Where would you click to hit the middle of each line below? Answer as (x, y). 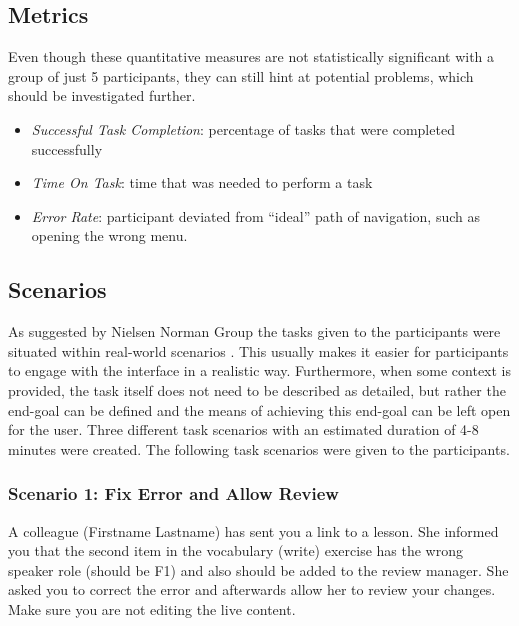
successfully (67, 148)
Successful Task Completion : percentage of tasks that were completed (243, 128)
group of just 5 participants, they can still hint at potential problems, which (241, 75)
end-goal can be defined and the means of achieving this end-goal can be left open (259, 409)
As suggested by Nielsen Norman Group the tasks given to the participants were (254, 331)
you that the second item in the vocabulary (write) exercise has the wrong (235, 550)
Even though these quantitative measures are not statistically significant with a (251, 56)
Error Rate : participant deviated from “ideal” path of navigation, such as (255, 215)
